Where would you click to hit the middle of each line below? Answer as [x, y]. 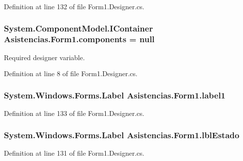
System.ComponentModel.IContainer [78, 28]
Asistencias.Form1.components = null [79, 39]
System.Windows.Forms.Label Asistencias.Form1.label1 [115, 95]
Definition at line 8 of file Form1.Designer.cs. [71, 73]
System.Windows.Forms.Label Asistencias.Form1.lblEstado [122, 135]
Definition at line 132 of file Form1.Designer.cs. [74, 6]
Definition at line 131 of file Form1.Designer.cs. [74, 153]
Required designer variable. [45, 57]
